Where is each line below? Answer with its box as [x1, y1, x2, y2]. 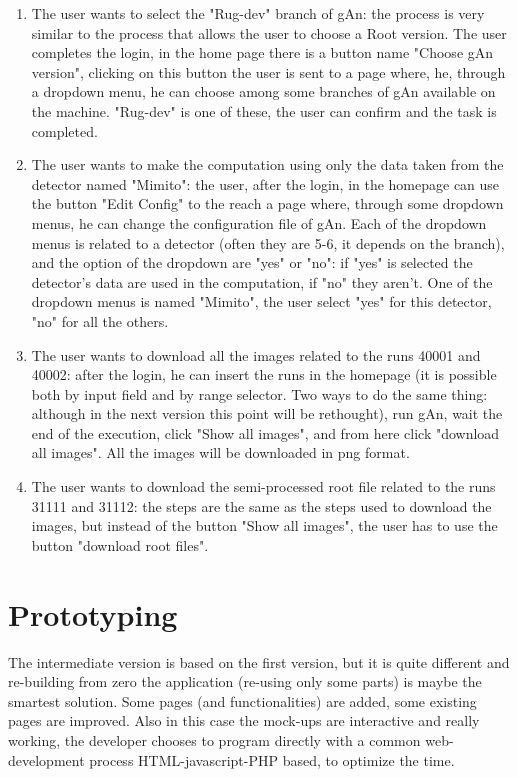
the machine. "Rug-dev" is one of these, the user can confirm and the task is [31, 100, 497, 121]
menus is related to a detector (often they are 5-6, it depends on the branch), [31, 232, 505, 253]
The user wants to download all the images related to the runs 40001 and [31, 344, 481, 365]
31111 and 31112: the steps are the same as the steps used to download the [31, 495, 492, 516]
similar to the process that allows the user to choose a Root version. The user [31, 22, 507, 43]
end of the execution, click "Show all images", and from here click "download [31, 422, 500, 443]
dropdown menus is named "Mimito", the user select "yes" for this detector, [31, 291, 492, 312]
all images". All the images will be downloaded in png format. [31, 442, 410, 463]
